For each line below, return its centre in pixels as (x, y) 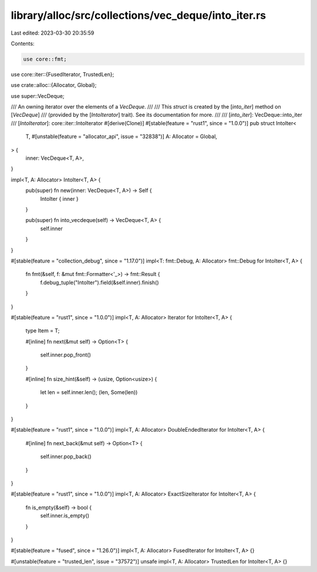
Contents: (23, 43)
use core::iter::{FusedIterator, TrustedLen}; (63, 74)
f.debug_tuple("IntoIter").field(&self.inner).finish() (100, 282)
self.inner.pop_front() (65, 355)
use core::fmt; (45, 59)
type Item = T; (43, 331)
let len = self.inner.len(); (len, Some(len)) (89, 392)
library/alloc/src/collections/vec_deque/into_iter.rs (139, 15)
